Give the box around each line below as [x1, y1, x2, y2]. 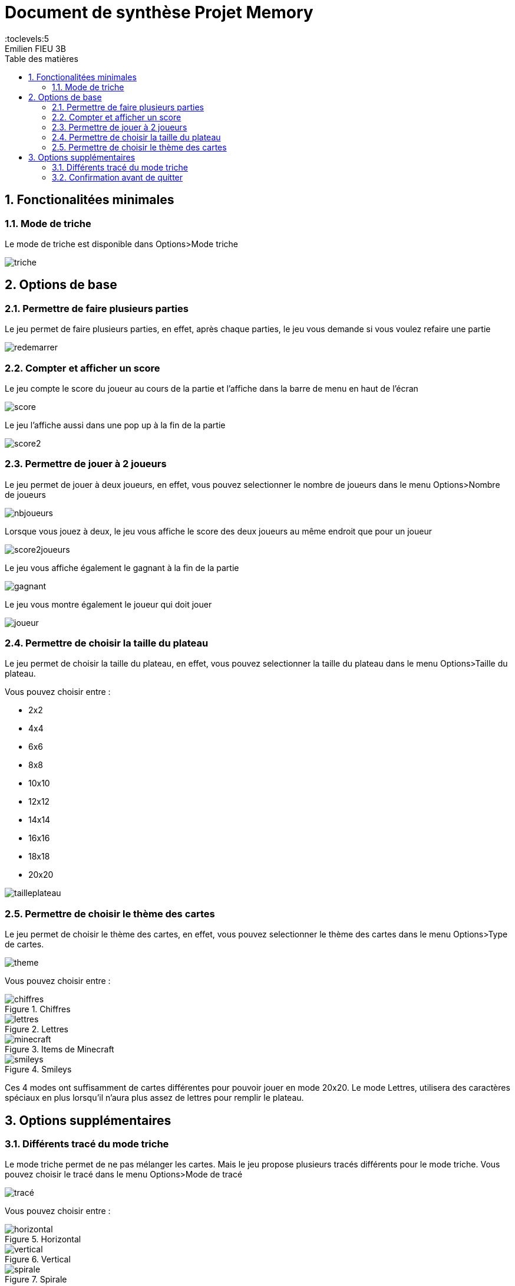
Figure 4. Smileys [5, 1064, 72, 1075]
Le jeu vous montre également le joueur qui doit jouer [5, 599, 212, 609]
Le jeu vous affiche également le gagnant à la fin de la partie [5, 562, 239, 573]
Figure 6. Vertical [5, 1254, 71, 1265]
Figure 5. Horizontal [5, 1234, 81, 1245]
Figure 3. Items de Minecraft [5, 1044, 114, 1055]
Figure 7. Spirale [5, 1274, 67, 1285]
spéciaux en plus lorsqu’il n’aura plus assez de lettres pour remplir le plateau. [5, 1093, 304, 1103]
